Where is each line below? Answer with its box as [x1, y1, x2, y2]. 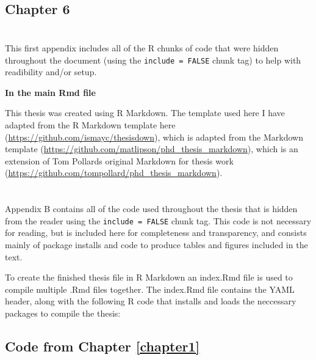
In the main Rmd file [5, 86, 96, 98]
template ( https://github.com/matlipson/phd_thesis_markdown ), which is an [5, 142, 298, 155]
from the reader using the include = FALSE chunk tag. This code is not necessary [5, 214, 312, 227]
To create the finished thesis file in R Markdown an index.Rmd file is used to [5, 271, 293, 284]
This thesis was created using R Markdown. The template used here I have [5, 106, 285, 119]
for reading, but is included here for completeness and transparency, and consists [5, 226, 307, 239]
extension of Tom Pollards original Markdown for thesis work [5, 154, 234, 167]
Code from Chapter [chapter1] [5, 336, 200, 355]
